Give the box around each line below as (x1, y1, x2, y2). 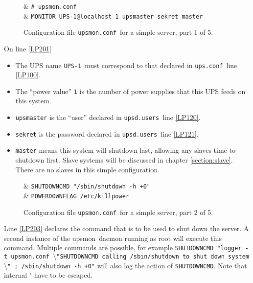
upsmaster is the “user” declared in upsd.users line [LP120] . (15, 112, 201, 122)
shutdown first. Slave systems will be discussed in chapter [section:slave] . (15, 155, 233, 165)
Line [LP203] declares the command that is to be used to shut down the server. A (4, 223, 249, 234)
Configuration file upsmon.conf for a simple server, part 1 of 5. (23, 27, 213, 37)
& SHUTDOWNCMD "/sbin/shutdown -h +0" (23, 181, 150, 191)
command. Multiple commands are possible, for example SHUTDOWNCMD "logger (4, 242, 242, 253)
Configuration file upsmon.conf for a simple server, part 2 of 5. (23, 207, 213, 217)
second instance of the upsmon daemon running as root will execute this (4, 233, 222, 243)
